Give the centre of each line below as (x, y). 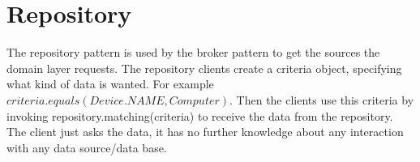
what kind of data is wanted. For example (110, 84)
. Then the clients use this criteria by (322, 99)
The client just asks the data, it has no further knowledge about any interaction (205, 132)
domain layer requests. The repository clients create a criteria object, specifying (204, 68)
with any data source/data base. (87, 147)
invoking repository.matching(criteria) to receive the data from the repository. (200, 115)
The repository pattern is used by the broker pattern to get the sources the (193, 52)
